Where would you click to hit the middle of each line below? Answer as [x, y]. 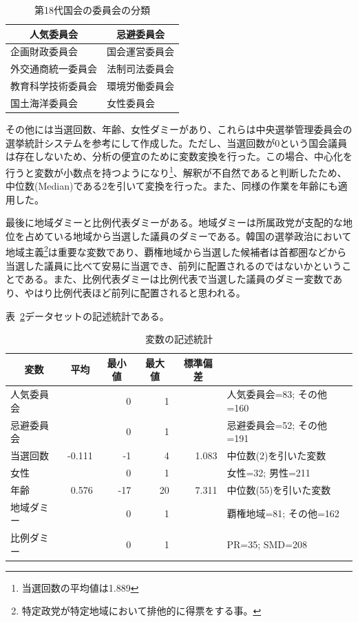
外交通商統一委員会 [54, 69]
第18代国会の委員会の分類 [92, 10]
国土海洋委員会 [44, 102]
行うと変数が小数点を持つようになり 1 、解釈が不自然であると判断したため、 [176, 171]
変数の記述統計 [179, 339]
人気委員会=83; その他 [277, 394]
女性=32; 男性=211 [268, 472]
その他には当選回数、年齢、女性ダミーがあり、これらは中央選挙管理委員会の [179, 129]
